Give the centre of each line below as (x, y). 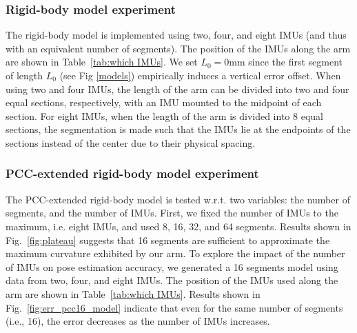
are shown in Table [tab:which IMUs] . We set (102, 62)
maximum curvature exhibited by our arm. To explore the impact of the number (175, 253)
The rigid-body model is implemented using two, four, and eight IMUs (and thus (176, 35)
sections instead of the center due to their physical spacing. (131, 142)
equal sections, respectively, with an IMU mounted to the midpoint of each (164, 102)
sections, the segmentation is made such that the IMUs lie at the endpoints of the (178, 129)
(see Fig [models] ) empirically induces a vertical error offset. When (200, 75)
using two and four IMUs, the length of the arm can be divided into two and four (177, 89)
